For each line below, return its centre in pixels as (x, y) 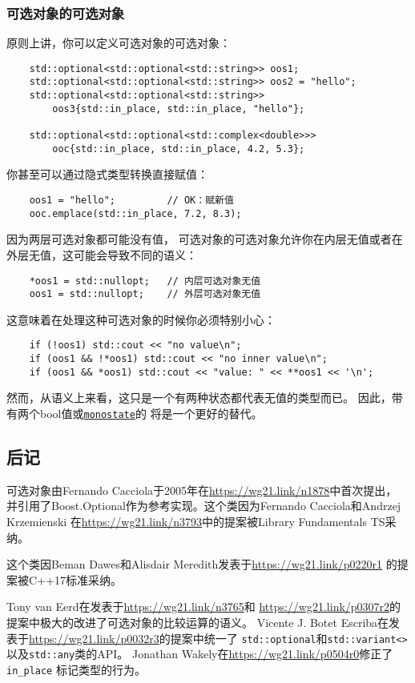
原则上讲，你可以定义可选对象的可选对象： (119, 43)
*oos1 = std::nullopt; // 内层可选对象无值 (145, 281)
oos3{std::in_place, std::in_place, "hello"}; (179, 108)
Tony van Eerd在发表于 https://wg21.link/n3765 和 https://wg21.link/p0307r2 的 (204, 607)
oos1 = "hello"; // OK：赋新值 (131, 200)
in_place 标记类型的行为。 (76, 669)
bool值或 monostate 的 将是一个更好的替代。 (151, 413)
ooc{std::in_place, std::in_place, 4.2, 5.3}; (179, 149)
